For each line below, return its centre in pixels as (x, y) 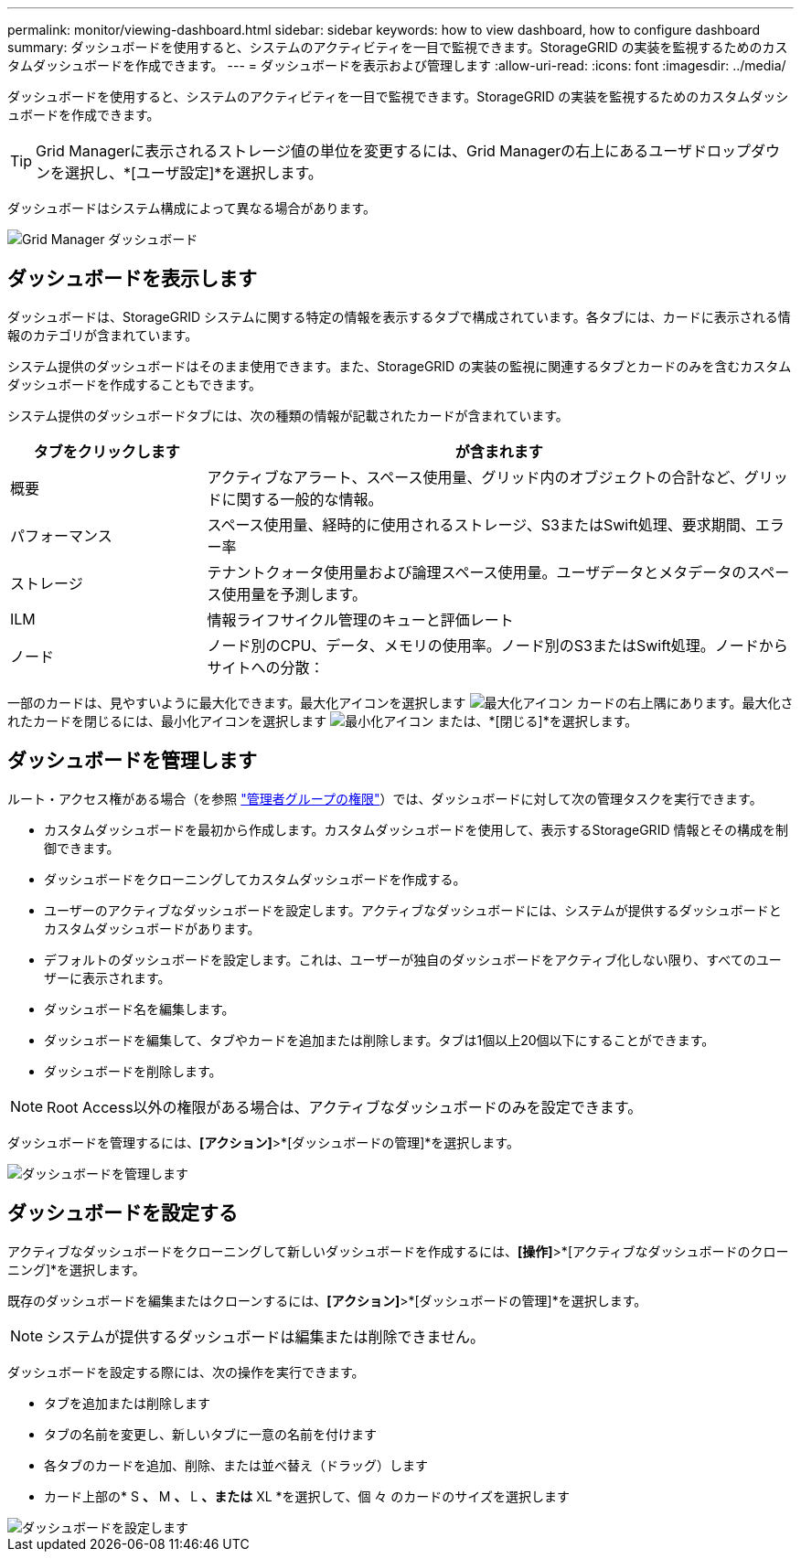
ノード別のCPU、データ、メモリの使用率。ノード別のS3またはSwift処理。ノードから (497, 645)
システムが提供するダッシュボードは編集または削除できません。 (266, 1336)
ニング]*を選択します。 (76, 1269)
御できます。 (82, 848)
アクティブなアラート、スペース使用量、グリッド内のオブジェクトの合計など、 (475, 477)
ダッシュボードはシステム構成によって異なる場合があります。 (192, 208)
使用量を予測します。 (294, 594)
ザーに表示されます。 (107, 977)
